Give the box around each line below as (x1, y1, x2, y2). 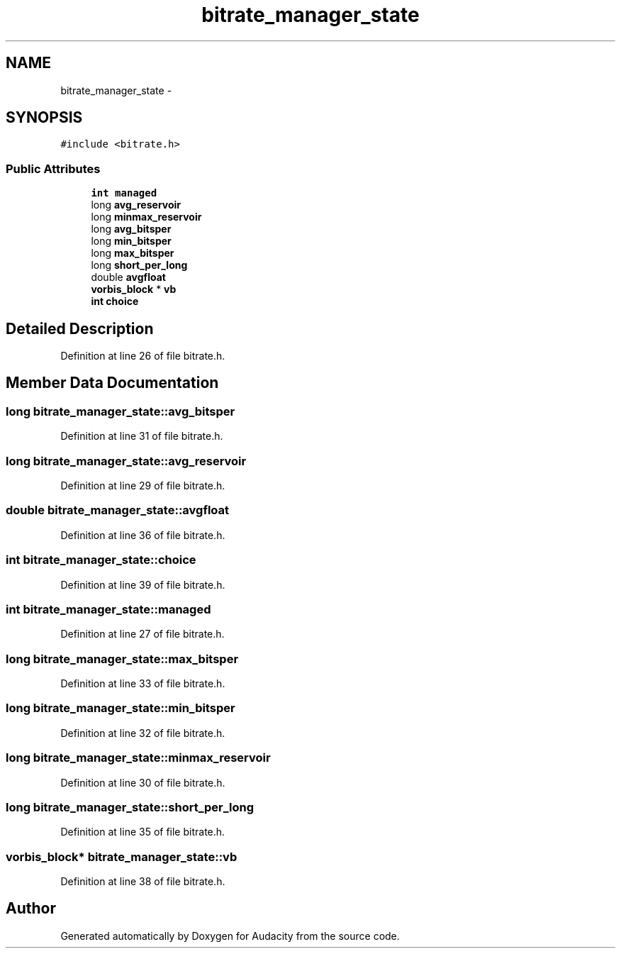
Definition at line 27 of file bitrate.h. (60, 628, 225, 640)
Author (6, 899, 56, 918)
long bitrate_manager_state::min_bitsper (6, 701, 235, 716)
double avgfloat (91, 271, 166, 284)
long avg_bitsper (91, 223, 172, 235)
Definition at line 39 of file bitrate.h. (60, 578, 225, 591)
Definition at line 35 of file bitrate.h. (60, 826, 225, 838)
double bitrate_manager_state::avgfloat (6, 503, 230, 518)
